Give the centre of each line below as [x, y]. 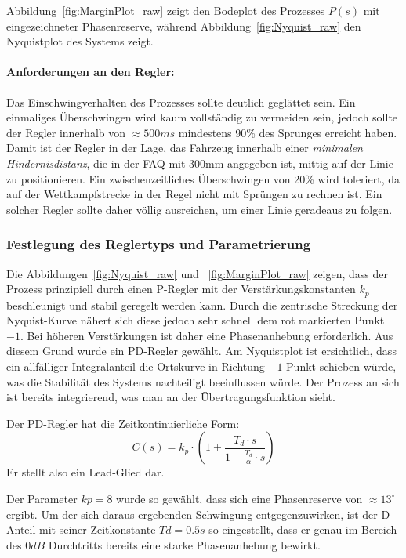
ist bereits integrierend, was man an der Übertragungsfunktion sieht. [171, 397]
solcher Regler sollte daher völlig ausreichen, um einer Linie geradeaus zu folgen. [199, 209]
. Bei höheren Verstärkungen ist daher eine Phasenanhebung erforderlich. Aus [207, 335]
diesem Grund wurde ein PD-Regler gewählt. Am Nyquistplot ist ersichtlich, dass [201, 351]
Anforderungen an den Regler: [91, 72]
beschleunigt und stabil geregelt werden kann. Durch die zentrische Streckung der [202, 304]
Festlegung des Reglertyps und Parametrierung [159, 244]
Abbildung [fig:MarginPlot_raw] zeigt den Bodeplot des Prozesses [166, 10]
